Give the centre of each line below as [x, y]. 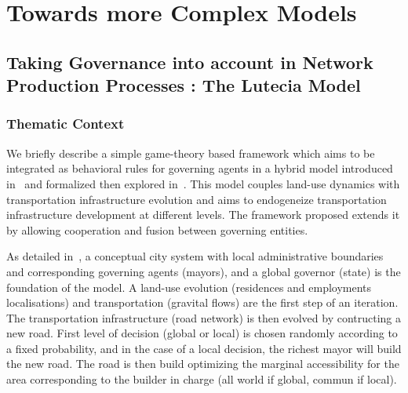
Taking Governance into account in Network [190, 62]
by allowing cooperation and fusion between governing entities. [157, 229]
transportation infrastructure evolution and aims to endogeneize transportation [197, 199]
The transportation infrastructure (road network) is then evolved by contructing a [204, 317]
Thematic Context [66, 124]
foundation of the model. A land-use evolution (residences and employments [189, 287]
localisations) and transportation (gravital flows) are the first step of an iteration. [202, 302]
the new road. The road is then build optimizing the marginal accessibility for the [203, 364]
